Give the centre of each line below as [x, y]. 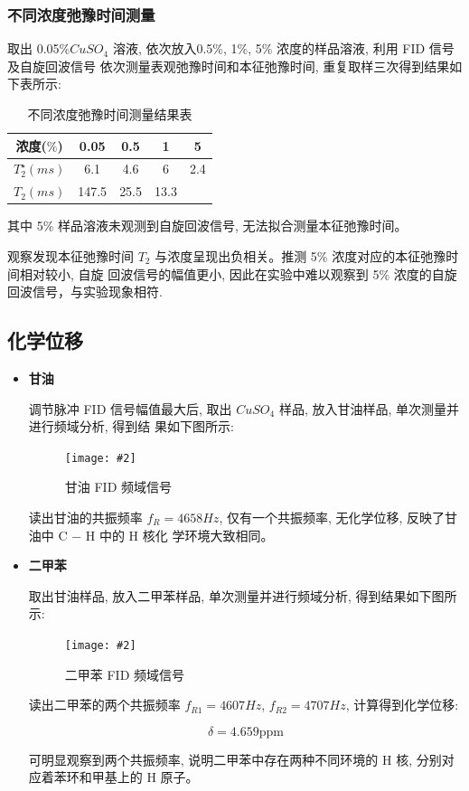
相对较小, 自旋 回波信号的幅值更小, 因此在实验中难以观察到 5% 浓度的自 [232, 273]
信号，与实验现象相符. [97, 292]
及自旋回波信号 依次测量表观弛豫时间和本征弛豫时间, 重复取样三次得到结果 [229, 66]
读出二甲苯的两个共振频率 [104, 705]
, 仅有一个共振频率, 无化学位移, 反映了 [332, 517]
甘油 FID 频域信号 [118, 487]
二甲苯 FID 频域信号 [125, 674]
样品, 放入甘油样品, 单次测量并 [369, 408]
